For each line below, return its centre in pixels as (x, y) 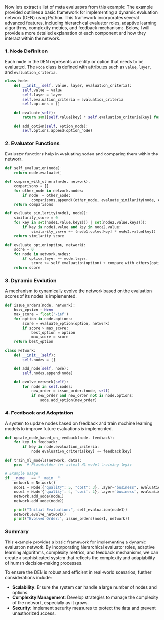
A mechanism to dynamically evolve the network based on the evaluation (79, 291)
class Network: (20, 351)
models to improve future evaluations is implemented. (59, 429)
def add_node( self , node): (41, 368)
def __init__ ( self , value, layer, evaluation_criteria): (73, 86)
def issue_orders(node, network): (40, 305)
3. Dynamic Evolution (31, 280)
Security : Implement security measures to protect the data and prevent (84, 608)
